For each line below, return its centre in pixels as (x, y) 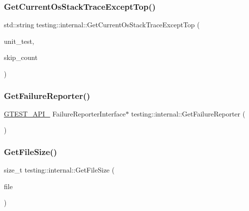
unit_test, (19, 41)
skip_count (21, 57)
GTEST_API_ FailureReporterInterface (65, 113)
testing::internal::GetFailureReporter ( (188, 113)
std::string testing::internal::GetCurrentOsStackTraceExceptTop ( (102, 25)
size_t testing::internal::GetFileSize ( (59, 170)
